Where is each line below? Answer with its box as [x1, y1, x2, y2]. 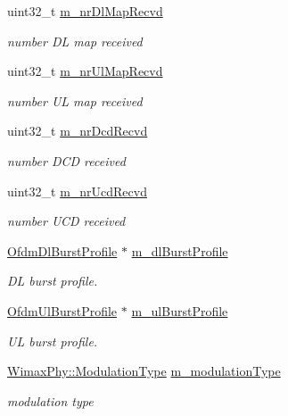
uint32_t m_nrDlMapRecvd [7, 2, 163, 20]
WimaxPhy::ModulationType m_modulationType [7, 362, 281, 380]
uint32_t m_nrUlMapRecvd [7, 62, 163, 80]
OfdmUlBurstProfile [7, 301, 118, 320]
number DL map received [7, 31, 143, 50]
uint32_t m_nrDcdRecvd [7, 121, 148, 140]
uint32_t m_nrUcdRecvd [7, 181, 147, 200]
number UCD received [7, 212, 126, 230]
